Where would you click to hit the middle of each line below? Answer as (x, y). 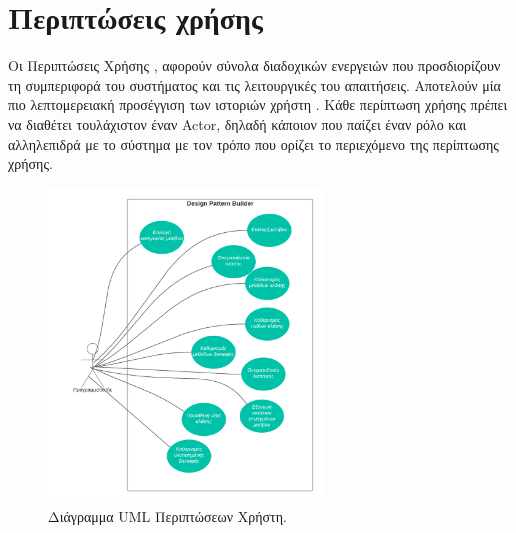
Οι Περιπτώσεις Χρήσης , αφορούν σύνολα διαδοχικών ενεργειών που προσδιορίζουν (254, 65)
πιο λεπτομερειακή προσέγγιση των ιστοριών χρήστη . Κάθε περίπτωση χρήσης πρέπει (258, 104)
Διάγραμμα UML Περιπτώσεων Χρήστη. (167, 515)
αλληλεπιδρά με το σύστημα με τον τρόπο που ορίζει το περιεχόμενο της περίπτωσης (253, 143)
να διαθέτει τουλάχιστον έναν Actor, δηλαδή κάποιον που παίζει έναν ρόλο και (237, 123)
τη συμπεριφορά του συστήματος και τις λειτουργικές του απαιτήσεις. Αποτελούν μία (254, 84)
